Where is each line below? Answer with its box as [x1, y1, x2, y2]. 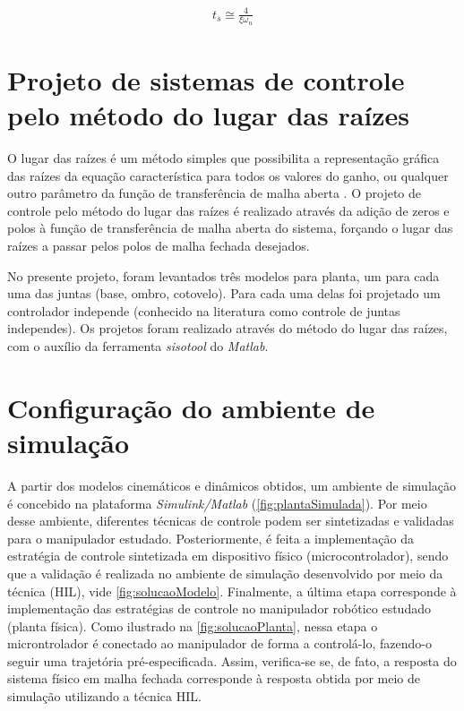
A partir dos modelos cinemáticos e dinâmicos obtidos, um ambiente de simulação [7, 475, 456, 494]
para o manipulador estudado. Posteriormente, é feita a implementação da [7, 528, 414, 547]
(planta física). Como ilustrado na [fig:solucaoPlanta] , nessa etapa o [7, 616, 378, 635]
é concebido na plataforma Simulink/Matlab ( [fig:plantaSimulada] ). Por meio [7, 493, 427, 512]
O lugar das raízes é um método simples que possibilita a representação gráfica [7, 149, 440, 167]
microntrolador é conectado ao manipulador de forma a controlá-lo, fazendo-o [7, 634, 432, 653]
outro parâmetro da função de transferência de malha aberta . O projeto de [7, 184, 421, 202]
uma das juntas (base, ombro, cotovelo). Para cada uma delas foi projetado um [7, 284, 441, 303]
